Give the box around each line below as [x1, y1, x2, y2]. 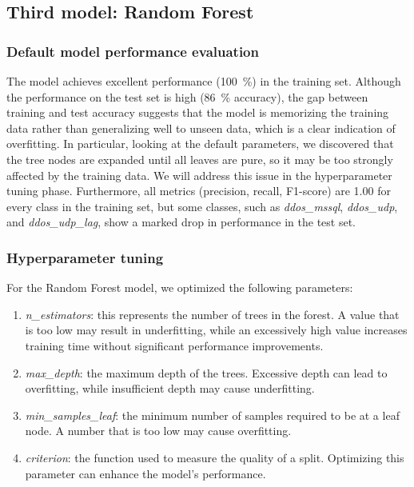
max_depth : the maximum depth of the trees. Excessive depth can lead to [25, 364, 388, 381]
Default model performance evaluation [6, 41, 259, 61]
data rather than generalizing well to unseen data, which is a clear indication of [6, 119, 396, 136]
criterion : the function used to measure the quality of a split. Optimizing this [25, 449, 404, 465]
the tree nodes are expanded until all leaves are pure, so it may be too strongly [6, 150, 393, 167]
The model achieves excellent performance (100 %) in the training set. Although [6, 73, 401, 89]
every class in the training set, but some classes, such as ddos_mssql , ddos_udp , [6, 198, 398, 214]
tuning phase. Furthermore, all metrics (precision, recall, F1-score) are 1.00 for [6, 182, 391, 199]
